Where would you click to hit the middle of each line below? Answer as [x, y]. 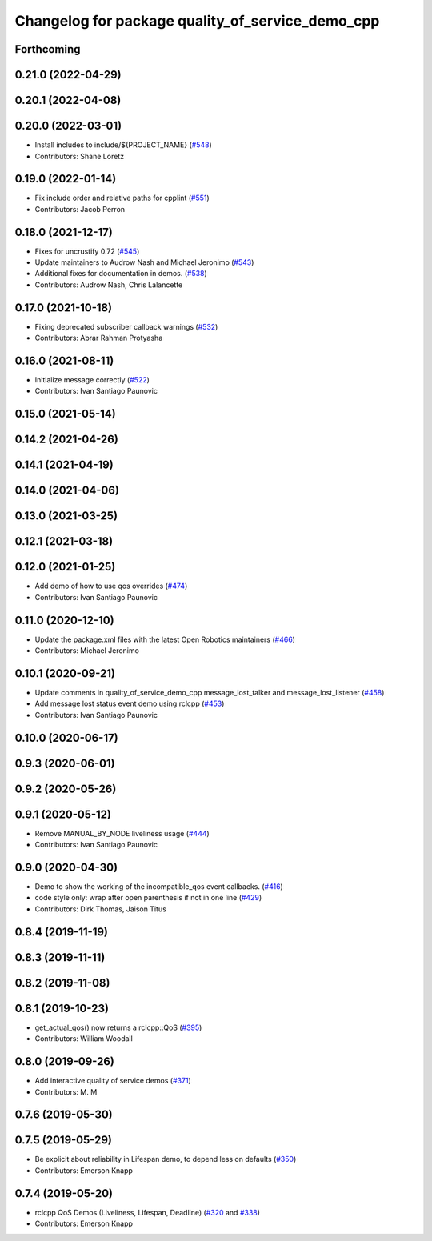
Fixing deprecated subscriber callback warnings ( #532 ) [126, 326]
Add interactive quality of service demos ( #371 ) [113, 1081]
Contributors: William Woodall [84, 1039]
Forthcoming [48, 49]
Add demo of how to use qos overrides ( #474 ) [111, 586]
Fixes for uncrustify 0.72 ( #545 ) [87, 251]
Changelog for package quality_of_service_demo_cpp [197, 21]
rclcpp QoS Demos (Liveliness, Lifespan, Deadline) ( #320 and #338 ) [147, 1212]
